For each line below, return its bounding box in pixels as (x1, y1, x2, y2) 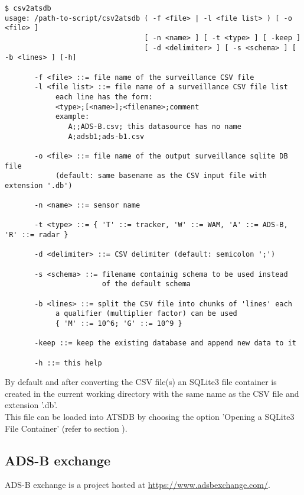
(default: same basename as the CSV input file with (55, 172, 267, 180)
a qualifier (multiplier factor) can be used (55, 309, 237, 318)
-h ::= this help (34, 358, 102, 367)
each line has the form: (55, 92, 153, 101)
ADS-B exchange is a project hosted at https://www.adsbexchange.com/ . (5, 478, 270, 491)
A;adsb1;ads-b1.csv (68, 132, 145, 141)
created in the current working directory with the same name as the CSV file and (5, 387, 299, 399)
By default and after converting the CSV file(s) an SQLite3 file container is (5, 376, 277, 388)
